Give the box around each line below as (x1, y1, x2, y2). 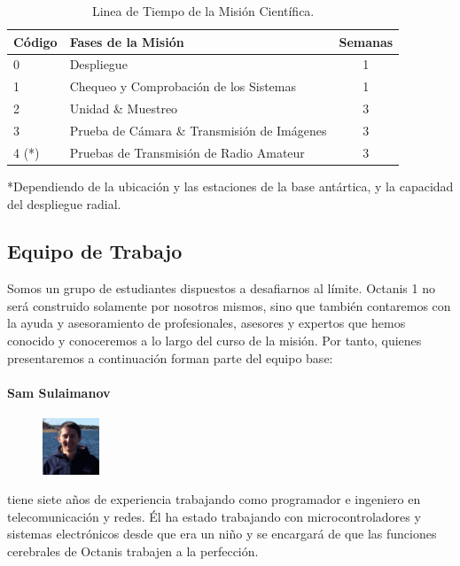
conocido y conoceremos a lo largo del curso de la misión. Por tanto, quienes (7, 331, 422, 350)
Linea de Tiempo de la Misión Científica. (91, 2, 315, 19)
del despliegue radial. (7, 194, 121, 213)
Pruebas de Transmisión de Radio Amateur (69, 143, 305, 161)
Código (13, 32, 58, 50)
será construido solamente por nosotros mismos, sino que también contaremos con (7, 296, 451, 314)
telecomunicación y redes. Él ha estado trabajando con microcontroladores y (7, 507, 421, 525)
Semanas (339, 32, 394, 50)
